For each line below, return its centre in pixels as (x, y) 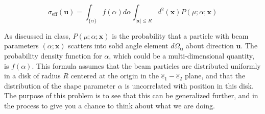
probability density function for (53, 56)
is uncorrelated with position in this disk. (189, 85)
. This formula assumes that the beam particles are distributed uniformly (146, 65)
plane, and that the (215, 76)
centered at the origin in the (115, 76)
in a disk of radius (32, 76)
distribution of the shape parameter (60, 85)
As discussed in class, (37, 35)
